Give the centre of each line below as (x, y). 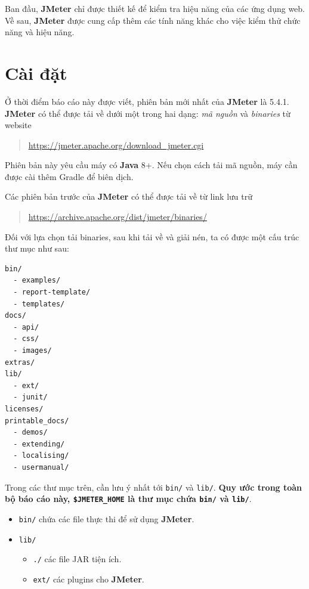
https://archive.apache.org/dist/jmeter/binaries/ (118, 217)
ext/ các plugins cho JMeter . (89, 579)
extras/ (20, 362)
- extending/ (39, 444)
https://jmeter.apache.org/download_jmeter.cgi (116, 145)
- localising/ (41, 456)
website (18, 125)
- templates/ (39, 304)
